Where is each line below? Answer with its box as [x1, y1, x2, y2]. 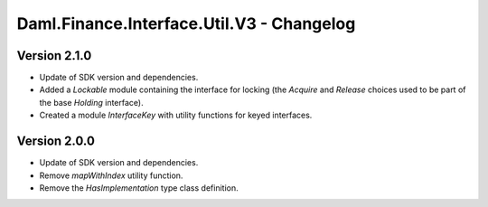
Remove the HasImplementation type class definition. [39, 182, 239, 193]
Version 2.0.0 [16, 134, 95, 149]
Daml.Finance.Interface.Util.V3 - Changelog [16, 14, 356, 33]
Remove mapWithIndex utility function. [39, 170, 183, 181]
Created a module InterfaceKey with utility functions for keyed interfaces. [39, 109, 313, 121]
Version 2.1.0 [16, 48, 92, 63]
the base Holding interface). [39, 97, 144, 108]
